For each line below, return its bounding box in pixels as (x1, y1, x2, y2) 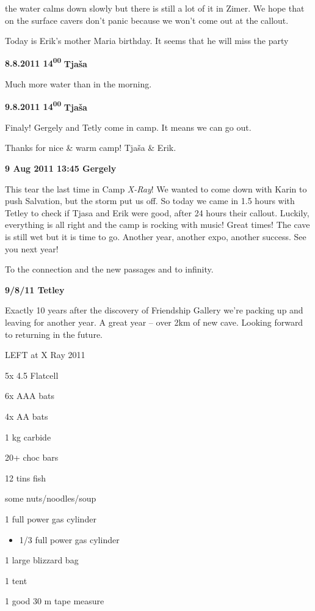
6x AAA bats (5, 389, 54, 402)
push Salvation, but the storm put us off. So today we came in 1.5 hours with (5, 194, 295, 207)
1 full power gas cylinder (5, 512, 96, 525)
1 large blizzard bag (5, 554, 79, 566)
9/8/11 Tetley (5, 283, 65, 296)
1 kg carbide (5, 430, 51, 443)
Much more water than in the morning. (5, 78, 152, 90)
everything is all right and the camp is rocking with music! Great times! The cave (5, 218, 310, 231)
